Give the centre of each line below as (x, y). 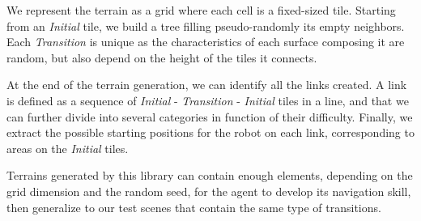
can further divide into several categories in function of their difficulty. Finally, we (210, 116)
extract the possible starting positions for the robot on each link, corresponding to (210, 132)
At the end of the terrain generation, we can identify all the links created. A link (207, 85)
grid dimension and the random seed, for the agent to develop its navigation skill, (209, 191)
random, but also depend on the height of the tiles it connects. (162, 57)
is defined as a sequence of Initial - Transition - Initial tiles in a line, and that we (208, 100)
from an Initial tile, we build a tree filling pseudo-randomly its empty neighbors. (206, 25)
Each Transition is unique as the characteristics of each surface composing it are (206, 42)
